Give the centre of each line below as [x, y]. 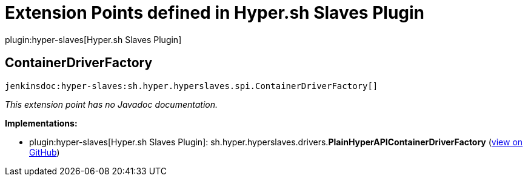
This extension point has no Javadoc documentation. [112, 104]
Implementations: [41, 123]
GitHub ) [45, 152]
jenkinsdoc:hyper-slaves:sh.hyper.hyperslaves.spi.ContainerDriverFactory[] [192, 86]
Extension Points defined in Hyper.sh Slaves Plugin [215, 13]
